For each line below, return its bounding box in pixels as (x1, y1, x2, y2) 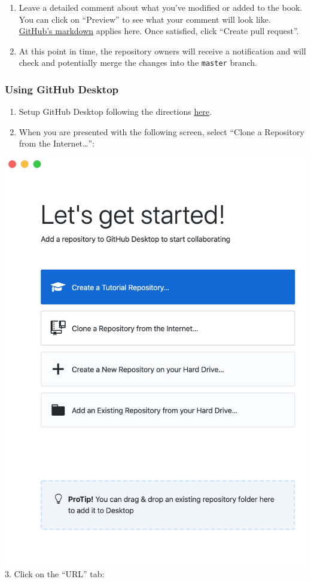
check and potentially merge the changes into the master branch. (19, 56, 257, 69)
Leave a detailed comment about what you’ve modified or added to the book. (19, 1, 303, 13)
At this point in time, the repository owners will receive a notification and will (19, 44, 306, 57)
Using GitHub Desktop (5, 81, 119, 96)
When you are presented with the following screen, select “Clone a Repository (19, 125, 304, 138)
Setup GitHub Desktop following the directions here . (19, 105, 212, 118)
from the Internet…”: (19, 137, 94, 150)
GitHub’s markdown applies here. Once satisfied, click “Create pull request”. (19, 25, 299, 37)
